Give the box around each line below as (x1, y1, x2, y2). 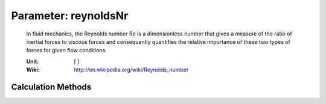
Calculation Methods (11, 82, 92, 92)
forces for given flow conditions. (26, 47, 107, 54)
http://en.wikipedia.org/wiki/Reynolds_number (74, 66, 189, 73)
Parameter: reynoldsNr (11, 9, 129, 22)
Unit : (26, 58, 39, 65)
